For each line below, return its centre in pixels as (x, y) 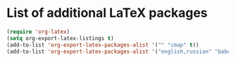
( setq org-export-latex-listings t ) (60, 38)
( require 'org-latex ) (38, 32)
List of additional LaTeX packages (107, 13)
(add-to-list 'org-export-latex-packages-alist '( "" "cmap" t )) (103, 45)
